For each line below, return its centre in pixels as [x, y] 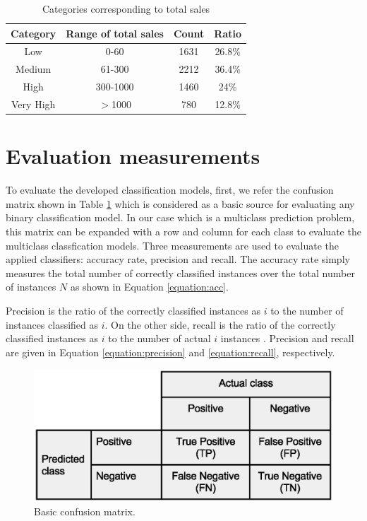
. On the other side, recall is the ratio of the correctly [220, 324]
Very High [34, 104]
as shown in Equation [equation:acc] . [149, 287]
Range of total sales [115, 33]
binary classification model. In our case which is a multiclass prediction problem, [180, 217]
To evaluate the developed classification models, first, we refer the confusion [170, 190]
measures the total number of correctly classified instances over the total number [180, 273]
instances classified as [52, 324]
